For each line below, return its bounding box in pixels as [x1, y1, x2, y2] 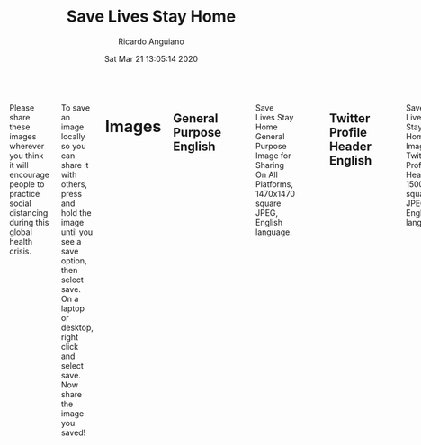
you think [9, 150, 44, 161]
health [9, 236, 33, 246]
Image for [255, 150, 291, 161]
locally [60, 130, 85, 141]
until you [60, 227, 94, 237]
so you [60, 140, 86, 151]
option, [60, 254, 87, 266]
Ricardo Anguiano [118, 36, 184, 47]
